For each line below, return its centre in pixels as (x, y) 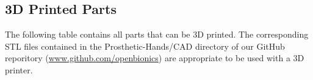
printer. (19, 69)
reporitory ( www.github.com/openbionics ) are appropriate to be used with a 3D (155, 58)
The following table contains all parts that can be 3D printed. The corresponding (157, 34)
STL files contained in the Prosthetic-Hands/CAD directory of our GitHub (145, 46)
